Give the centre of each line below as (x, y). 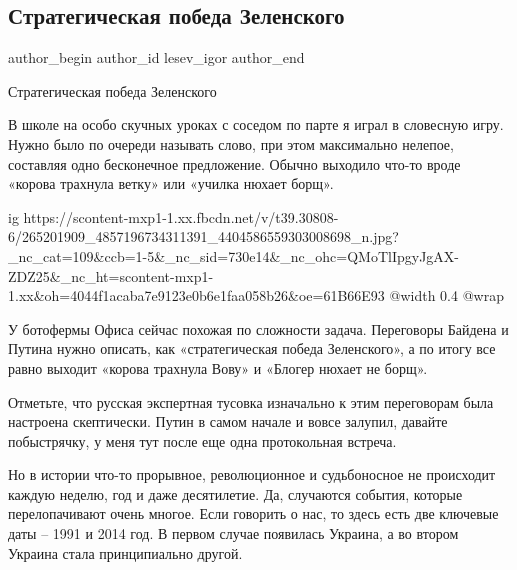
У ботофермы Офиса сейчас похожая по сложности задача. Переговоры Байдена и (258, 328)
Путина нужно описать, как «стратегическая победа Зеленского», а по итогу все (252, 348)
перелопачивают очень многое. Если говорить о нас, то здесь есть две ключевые (253, 513)
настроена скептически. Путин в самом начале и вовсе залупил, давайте (228, 421)
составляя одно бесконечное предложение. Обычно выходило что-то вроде (234, 163)
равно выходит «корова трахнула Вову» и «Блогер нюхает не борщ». (218, 367)
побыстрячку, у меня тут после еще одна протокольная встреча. (202, 440)
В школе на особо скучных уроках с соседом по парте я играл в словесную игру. (256, 124)
